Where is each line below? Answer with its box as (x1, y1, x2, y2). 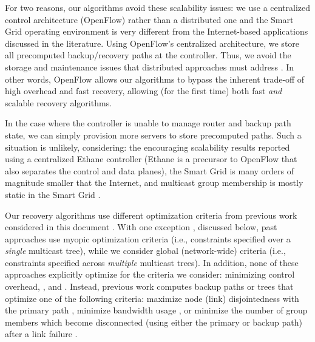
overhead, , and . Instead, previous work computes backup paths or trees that (5, 280, 294, 293)
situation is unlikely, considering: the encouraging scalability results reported (5, 140, 290, 153)
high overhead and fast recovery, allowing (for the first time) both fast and (5, 84, 282, 97)
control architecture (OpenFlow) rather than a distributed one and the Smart (5, 13, 294, 26)
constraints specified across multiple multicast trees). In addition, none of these (5, 256, 299, 268)
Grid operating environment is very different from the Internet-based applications (5, 25, 308, 38)
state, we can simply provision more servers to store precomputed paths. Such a (5, 128, 302, 141)
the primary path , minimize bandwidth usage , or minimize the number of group (5, 304, 308, 316)
